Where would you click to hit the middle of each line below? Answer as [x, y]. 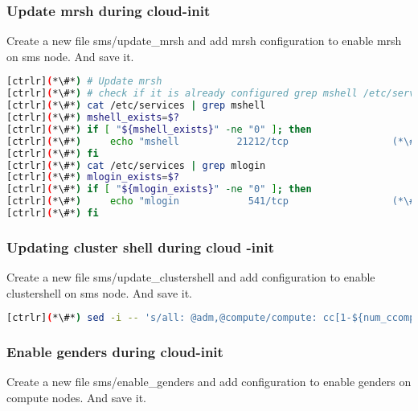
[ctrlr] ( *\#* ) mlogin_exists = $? [93, 177]
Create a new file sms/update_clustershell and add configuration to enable [191, 277]
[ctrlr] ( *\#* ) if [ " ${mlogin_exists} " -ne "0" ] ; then [159, 189]
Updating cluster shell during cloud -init [140, 247]
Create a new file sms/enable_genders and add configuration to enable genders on [209, 382]
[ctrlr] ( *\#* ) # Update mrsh [84, 82]
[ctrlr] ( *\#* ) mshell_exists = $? [93, 118]
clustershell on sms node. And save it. [100, 292]
